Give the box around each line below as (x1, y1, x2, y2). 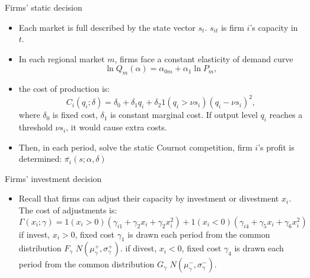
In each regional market (18, 52, 105, 65)
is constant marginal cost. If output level (110, 108, 258, 121)
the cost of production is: (18, 82, 110, 95)
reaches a (269, 108, 303, 121)
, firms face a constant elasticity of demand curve (114, 52, 293, 65)
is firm (220, 21, 244, 33)
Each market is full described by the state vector (18, 21, 196, 33)
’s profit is (258, 140, 295, 153)
